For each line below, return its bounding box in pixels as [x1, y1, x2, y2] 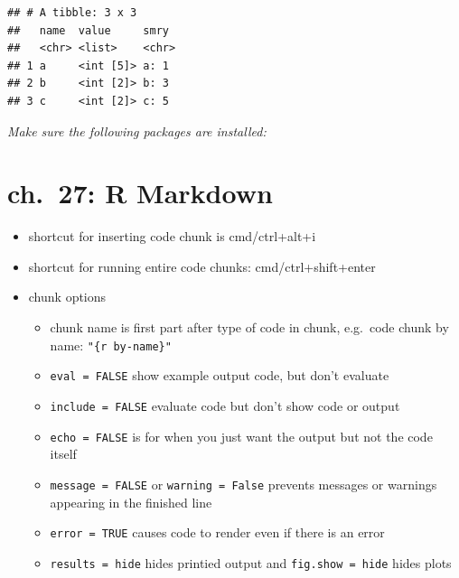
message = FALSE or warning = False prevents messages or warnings [50, 474, 437, 493]
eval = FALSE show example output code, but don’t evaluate [50, 366, 389, 385]
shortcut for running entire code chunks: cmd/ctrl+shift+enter [28, 256, 376, 275]
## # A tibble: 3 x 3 [7, 6, 137, 19]
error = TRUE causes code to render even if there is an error [50, 523, 385, 542]
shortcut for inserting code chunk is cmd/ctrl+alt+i [28, 227, 316, 246]
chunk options [28, 287, 107, 306]
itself [50, 444, 77, 463]
